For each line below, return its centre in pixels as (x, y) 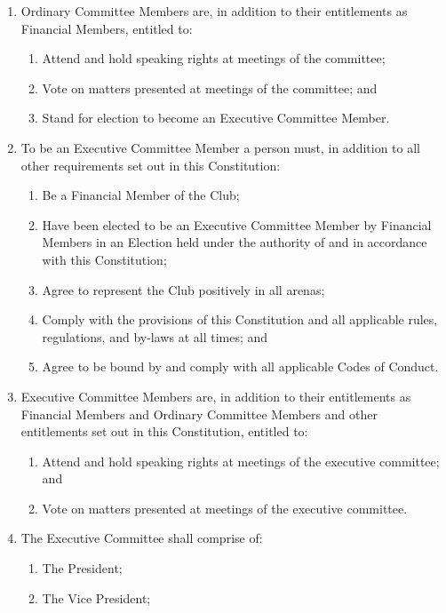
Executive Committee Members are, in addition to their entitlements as (216, 396)
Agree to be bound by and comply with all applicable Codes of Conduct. (240, 366)
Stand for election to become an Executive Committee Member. (216, 118)
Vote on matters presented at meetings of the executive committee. (225, 508)
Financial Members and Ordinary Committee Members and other (199, 414)
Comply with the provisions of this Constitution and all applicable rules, (240, 319)
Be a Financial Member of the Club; (141, 195)
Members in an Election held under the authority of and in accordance (235, 242)
